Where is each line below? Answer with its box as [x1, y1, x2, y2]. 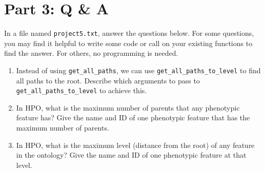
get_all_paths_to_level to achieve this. [16, 85, 147, 96]
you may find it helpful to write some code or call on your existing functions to [4, 37, 253, 48]
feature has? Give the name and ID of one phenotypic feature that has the [16, 112, 250, 123]
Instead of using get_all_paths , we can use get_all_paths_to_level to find [16, 64, 261, 75]
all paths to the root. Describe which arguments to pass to [16, 75, 200, 85]
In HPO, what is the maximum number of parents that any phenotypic [16, 102, 240, 113]
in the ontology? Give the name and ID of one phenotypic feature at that [16, 149, 247, 160]
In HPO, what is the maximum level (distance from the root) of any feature [16, 139, 255, 150]
